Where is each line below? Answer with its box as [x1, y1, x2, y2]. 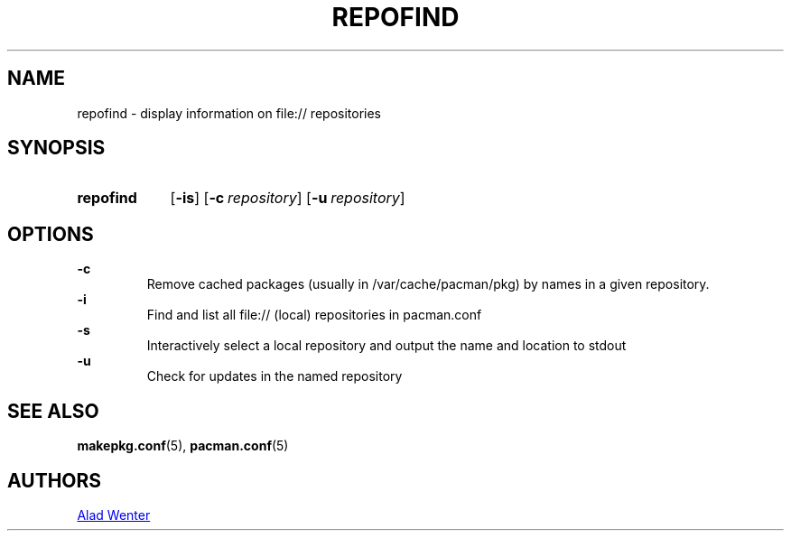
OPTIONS [7, 222, 94, 246]
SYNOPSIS [7, 136, 106, 160]
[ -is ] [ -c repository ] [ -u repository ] [170, 189, 405, 208]
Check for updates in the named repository [146, 368, 403, 385]
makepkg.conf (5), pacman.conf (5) [77, 438, 289, 454]
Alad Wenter [77, 506, 151, 523]
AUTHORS [7, 468, 102, 492]
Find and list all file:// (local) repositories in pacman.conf [146, 307, 482, 323]
